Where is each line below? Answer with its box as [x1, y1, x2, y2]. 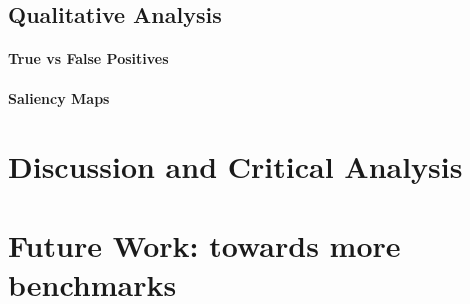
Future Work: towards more [8, 224, 401, 265]
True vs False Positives [8, 48, 169, 69]
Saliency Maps [8, 87, 110, 108]
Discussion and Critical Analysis [8, 146, 463, 187]
